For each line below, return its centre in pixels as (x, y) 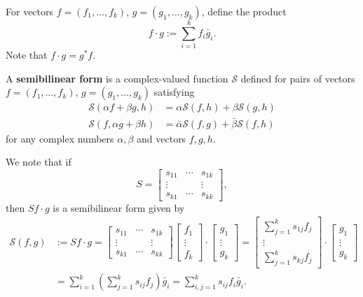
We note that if (39, 162)
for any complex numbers (60, 138)
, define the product (244, 11)
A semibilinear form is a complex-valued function (117, 78)
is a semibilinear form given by (119, 207)
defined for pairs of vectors (298, 78)
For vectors (30, 11)
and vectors (162, 138)
